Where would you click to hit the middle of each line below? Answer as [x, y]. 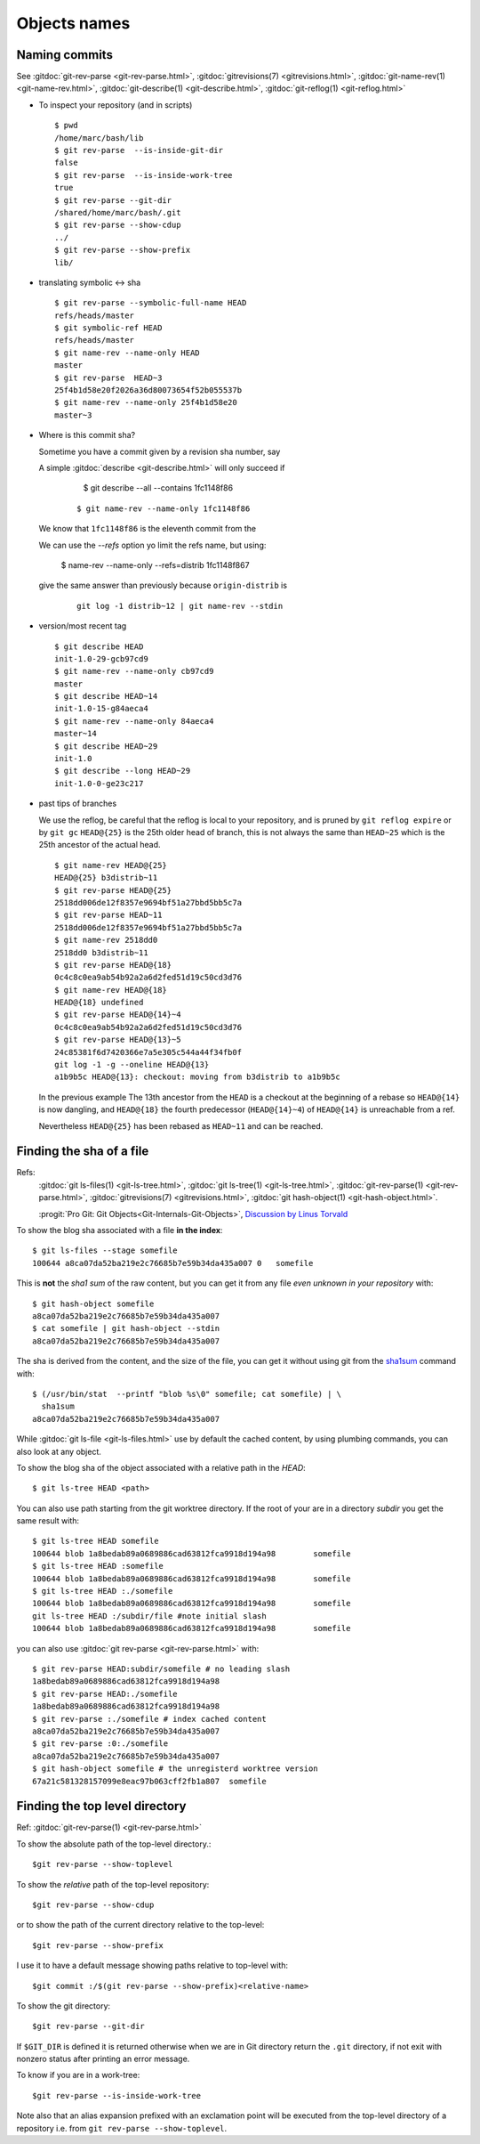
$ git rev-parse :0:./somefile [100, 1744]
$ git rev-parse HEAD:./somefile [105, 1693]
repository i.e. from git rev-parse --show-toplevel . [121, 2128]
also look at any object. [59, 1451]
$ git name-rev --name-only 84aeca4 [134, 721]
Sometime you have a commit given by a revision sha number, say [160, 451]
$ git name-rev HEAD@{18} [111, 990]
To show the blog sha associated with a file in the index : [120, 1230]
